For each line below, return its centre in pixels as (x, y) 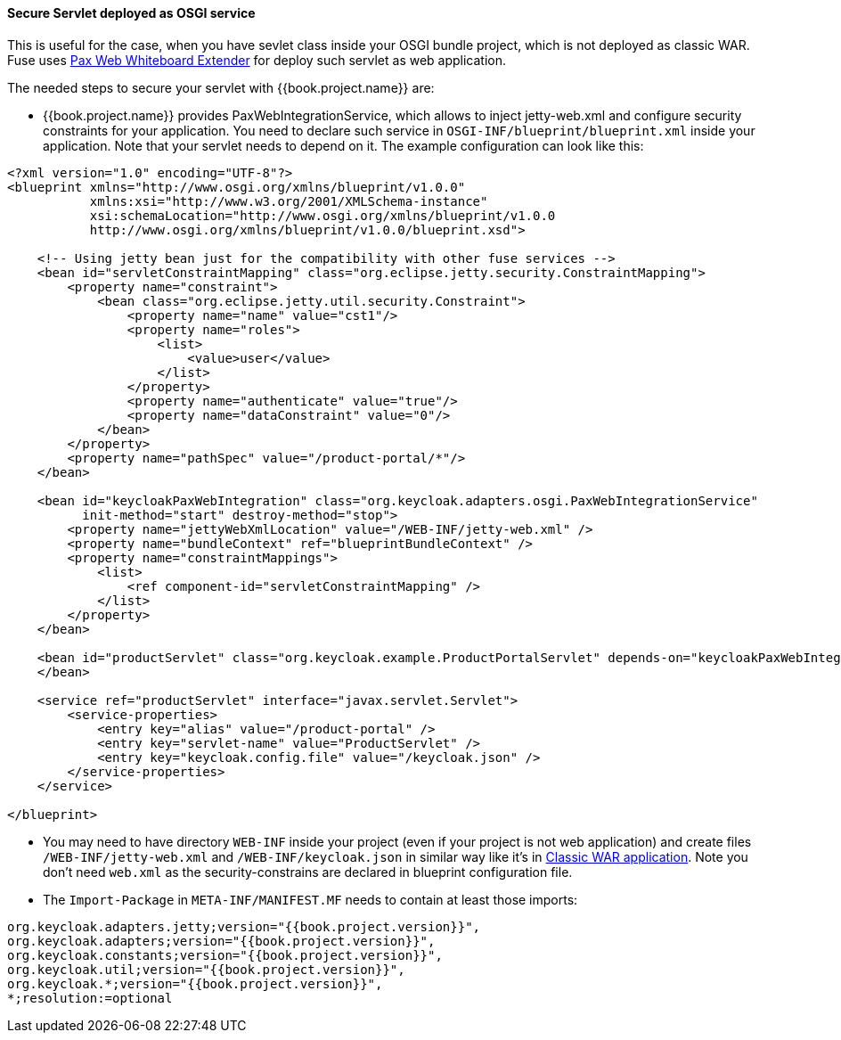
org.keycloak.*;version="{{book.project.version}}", (195, 983)
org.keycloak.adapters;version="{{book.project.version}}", (221, 941)
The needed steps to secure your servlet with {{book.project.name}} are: (221, 87)
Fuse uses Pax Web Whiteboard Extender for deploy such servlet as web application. (257, 60)
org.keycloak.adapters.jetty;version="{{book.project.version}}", (244, 926)
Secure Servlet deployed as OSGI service (131, 13)
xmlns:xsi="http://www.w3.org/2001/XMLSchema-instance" (289, 201)
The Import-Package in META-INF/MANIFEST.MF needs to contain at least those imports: (310, 899)
